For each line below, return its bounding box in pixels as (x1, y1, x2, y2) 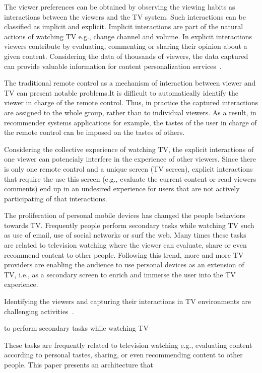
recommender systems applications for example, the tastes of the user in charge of (4, 117, 257, 127)
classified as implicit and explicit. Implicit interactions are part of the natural (4, 21, 243, 32)
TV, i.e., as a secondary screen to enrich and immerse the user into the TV (4, 269, 236, 279)
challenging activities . (4, 306, 74, 316)
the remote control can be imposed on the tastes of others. (4, 127, 185, 137)
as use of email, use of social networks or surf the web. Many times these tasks (4, 230, 246, 240)
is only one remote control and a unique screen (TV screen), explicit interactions (4, 163, 253, 174)
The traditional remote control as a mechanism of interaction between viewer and (4, 78, 256, 88)
